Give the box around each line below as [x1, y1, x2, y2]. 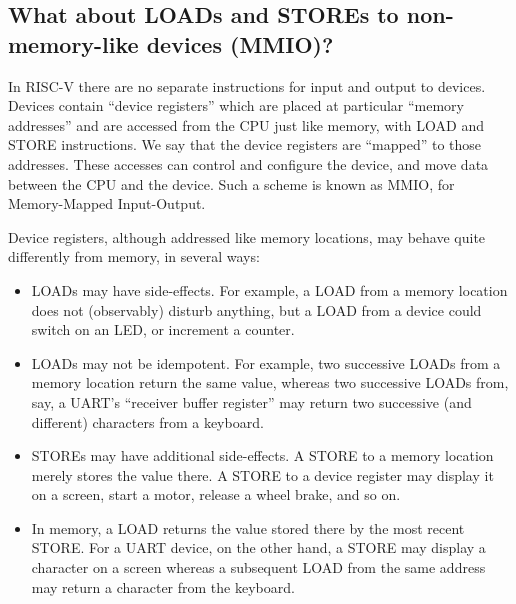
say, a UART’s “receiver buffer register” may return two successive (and [31, 391, 472, 412]
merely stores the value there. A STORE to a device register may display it [31, 464, 494, 485]
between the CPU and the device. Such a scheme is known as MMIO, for [8, 173, 455, 194]
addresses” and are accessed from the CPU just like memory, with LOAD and [8, 114, 484, 135]
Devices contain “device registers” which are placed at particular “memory [8, 95, 464, 116]
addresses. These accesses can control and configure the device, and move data [8, 153, 489, 174]
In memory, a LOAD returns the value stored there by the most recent [31, 517, 465, 538]
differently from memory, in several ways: [8, 246, 260, 267]
